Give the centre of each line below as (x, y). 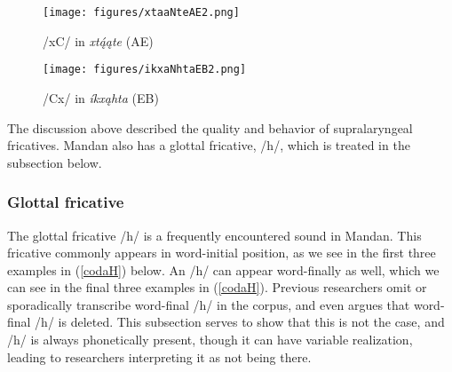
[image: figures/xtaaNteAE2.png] (141, 12)
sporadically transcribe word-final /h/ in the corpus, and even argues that (209, 304)
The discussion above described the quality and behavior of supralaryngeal (210, 127)
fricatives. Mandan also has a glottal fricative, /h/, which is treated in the (209, 145)
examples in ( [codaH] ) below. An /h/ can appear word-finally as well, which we (223, 269)
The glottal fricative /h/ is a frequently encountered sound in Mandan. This (214, 235)
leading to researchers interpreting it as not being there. (159, 356)
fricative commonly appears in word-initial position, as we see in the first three (222, 253)
